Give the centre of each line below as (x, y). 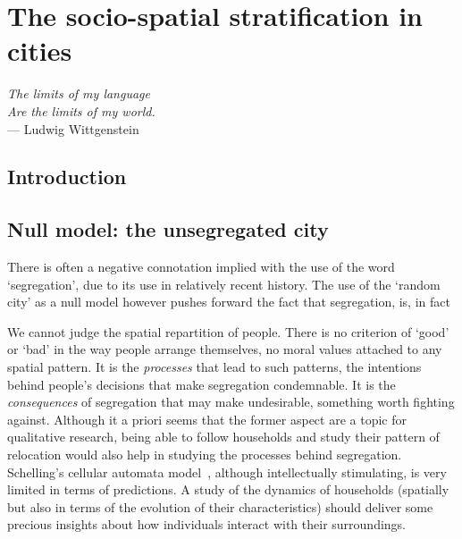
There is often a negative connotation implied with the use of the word (201, 267)
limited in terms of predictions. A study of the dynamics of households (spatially (228, 489)
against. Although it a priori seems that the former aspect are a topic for (207, 419)
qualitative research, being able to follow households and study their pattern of (223, 437)
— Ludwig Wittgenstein (73, 128)
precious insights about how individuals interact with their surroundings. (207, 524)
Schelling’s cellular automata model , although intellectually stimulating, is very (227, 472)
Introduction (67, 177)
